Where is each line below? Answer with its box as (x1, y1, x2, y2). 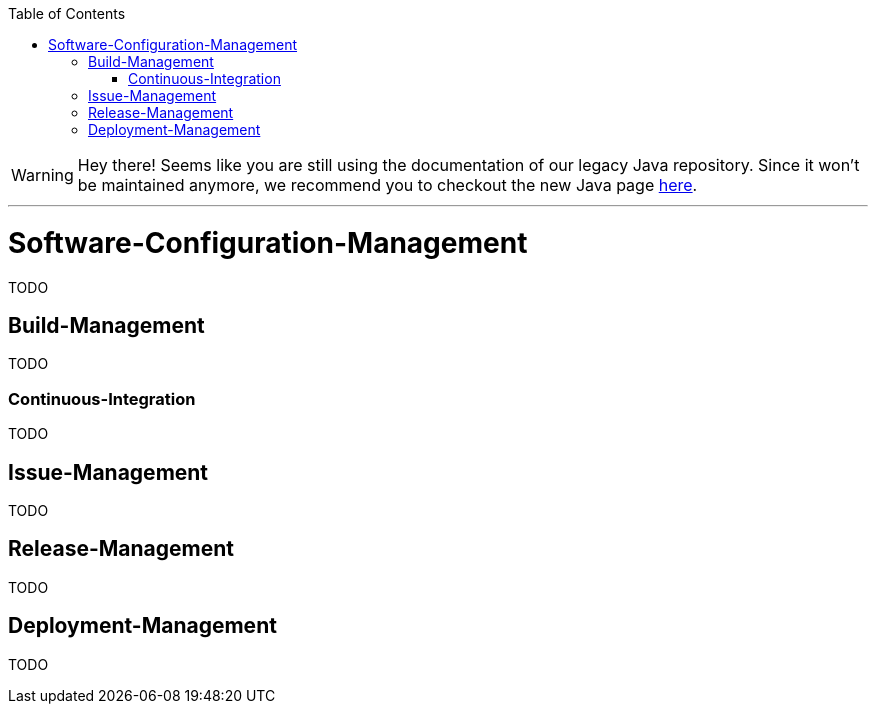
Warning (11, 165, 74, 185)
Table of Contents (8, 5, 126, 22)
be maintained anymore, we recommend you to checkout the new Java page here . (77, 175, 698, 195)
